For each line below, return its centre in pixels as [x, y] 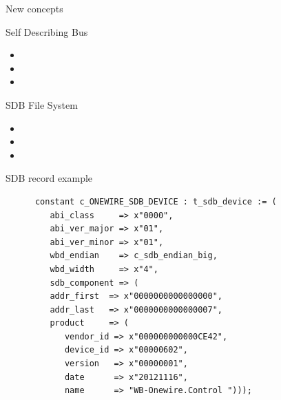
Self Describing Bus [47, 31]
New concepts [34, 8]
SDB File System [42, 104]
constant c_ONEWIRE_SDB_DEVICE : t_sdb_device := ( [156, 201]
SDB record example [49, 178]
